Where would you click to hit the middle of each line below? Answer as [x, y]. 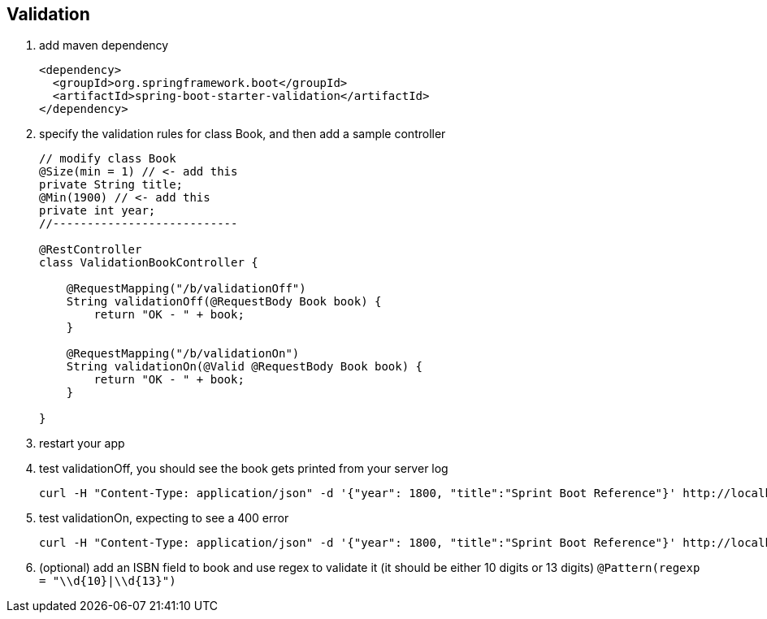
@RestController [91, 250]
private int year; [97, 211]
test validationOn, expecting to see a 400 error [164, 518]
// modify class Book [108, 159]
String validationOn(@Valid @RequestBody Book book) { [245, 367]
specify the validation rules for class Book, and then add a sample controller [243, 134]
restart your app [82, 444]
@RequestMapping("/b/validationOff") [186, 289]
